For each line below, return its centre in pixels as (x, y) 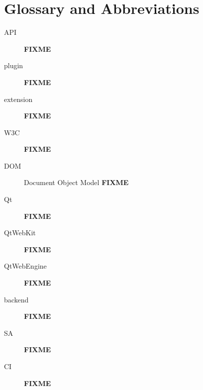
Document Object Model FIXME (76, 182)
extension (18, 99)
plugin (14, 65)
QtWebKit (20, 233)
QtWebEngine (25, 266)
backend (16, 299)
